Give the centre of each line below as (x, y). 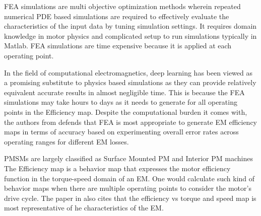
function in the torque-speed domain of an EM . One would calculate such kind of (129, 178)
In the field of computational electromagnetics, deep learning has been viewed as (128, 72)
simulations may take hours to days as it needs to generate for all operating (121, 102)
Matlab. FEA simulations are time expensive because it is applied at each (118, 46)
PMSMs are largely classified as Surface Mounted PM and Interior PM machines (128, 158)
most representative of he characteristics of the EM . (84, 208)
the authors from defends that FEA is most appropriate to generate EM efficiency (131, 122)
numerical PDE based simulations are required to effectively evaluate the (117, 16)
